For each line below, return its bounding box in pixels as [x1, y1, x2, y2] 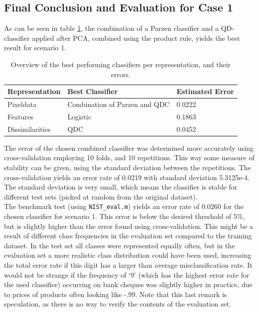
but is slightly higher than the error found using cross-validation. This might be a [4, 220, 254, 231]
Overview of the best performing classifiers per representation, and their [10, 59, 231, 69]
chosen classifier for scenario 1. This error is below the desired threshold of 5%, [4, 211, 245, 221]
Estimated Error [176, 86, 234, 97]
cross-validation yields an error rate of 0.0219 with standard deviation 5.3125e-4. [4, 172, 250, 182]
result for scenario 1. [4, 42, 67, 53]
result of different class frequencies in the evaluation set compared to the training [4, 230, 252, 241]
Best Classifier [67, 86, 118, 97]
